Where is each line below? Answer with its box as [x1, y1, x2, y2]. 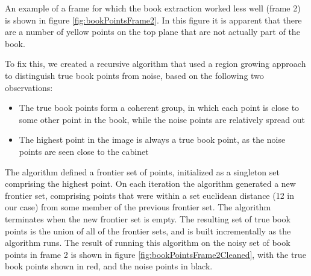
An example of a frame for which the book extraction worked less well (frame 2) [5, 2, 301, 14]
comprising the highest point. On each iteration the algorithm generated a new [5, 177, 296, 190]
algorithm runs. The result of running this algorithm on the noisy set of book [5, 236, 291, 249]
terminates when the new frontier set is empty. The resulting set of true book [5, 212, 291, 225]
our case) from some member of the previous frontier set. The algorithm [5, 201, 271, 213]
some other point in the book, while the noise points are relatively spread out [19, 113, 305, 125]
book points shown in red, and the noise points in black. [5, 260, 213, 272]
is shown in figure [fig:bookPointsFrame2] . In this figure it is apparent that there [5, 13, 302, 26]
